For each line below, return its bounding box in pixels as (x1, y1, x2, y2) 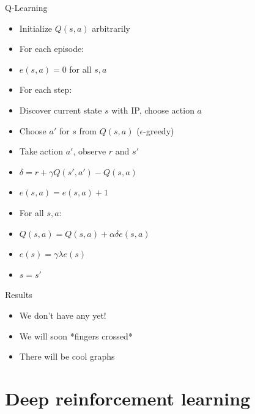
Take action (19, 145, 63, 158)
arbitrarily (92, 21, 130, 34)
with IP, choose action (111, 103, 194, 116)
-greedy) (143, 124, 174, 137)
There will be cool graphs (19, 350, 115, 363)
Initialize (19, 21, 53, 34)
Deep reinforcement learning (5, 385, 251, 410)
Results (5, 288, 32, 301)
